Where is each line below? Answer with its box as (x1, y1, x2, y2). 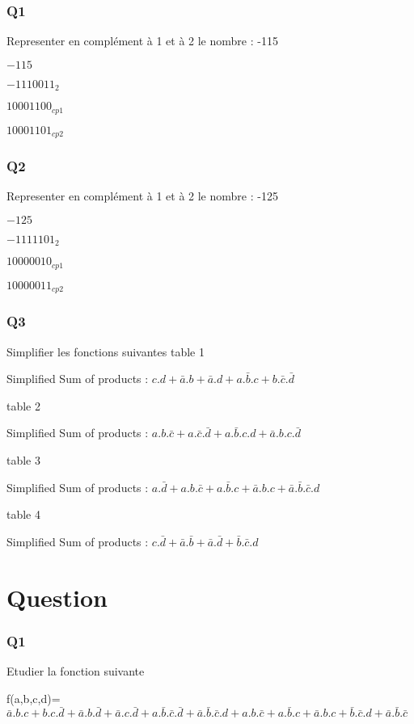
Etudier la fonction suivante (6, 662, 145, 679)
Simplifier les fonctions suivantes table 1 (6, 343, 205, 360)
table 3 (6, 451, 40, 468)
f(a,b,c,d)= (6, 689, 61, 706)
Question (6, 580, 108, 613)
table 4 (6, 506, 40, 523)
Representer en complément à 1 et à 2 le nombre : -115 (6, 32, 278, 49)
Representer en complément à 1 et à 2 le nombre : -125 (6, 187, 278, 204)
